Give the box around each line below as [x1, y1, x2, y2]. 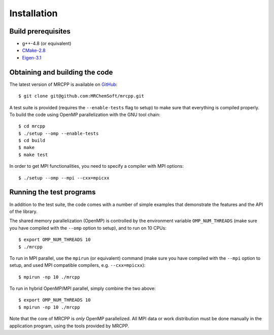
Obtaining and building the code [9, 68, 113, 76]
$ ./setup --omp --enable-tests [18, 130, 99, 136]
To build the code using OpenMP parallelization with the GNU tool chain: [9, 111, 161, 117]
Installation [9, 8, 58, 19]
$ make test [18, 151, 48, 158]
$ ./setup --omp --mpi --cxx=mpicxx [18, 175, 110, 180]
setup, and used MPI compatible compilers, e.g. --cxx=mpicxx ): [9, 262, 146, 268]
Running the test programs [9, 188, 96, 197]
